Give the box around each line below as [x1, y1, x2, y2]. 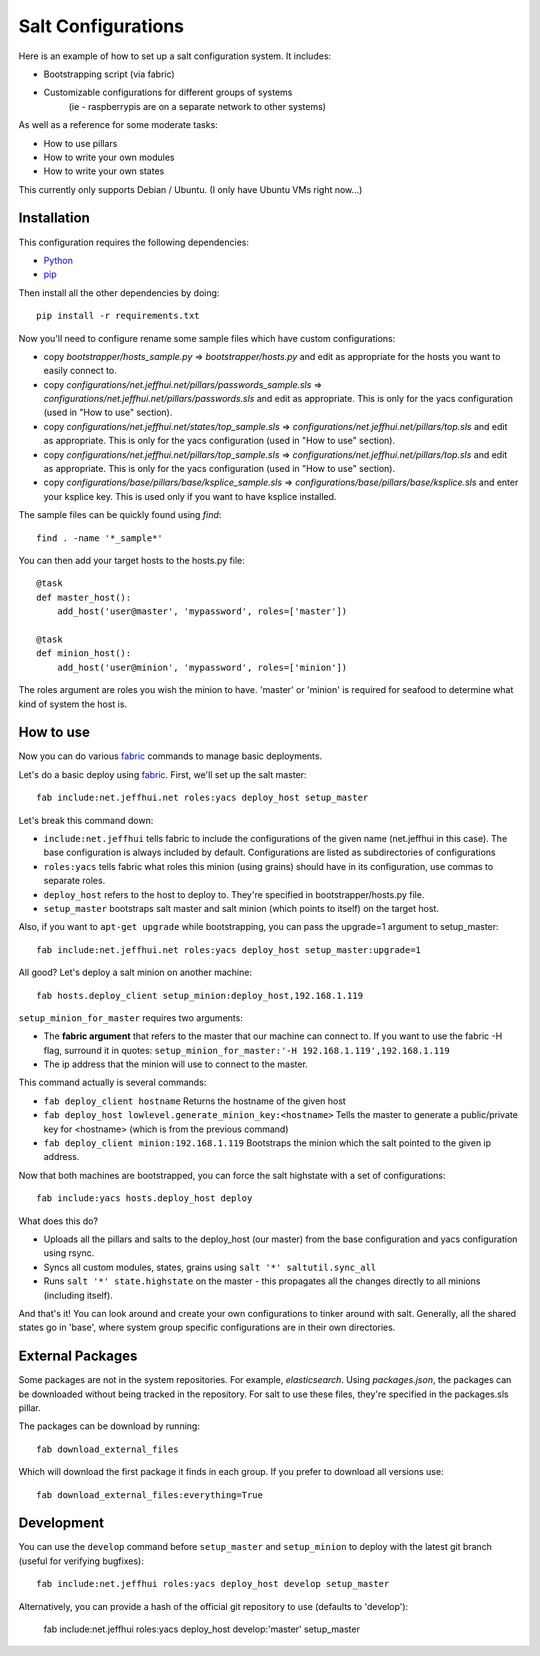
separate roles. [43, 875, 106, 887]
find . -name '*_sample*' [36, 532, 164, 544]
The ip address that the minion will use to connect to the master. [43, 1058, 309, 1070]
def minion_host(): [36, 648, 132, 659]
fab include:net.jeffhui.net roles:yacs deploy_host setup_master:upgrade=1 [36, 944, 422, 955]
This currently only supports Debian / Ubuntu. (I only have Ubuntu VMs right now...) [18, 183, 363, 195]
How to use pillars [43, 137, 118, 149]
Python [43, 254, 74, 266]
